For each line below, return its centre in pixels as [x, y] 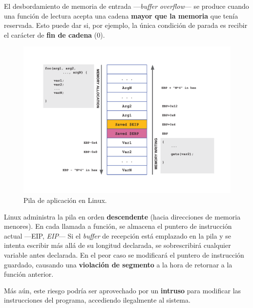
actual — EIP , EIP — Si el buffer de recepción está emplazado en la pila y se [118, 235]
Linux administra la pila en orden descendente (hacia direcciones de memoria [122, 216]
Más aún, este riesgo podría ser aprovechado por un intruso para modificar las [123, 290]
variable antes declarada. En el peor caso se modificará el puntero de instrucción [124, 255]
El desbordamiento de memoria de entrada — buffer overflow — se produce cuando [126, 6]
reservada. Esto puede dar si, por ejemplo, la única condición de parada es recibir [126, 25]
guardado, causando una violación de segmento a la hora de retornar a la [118, 264]
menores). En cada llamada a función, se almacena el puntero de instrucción [118, 226]
